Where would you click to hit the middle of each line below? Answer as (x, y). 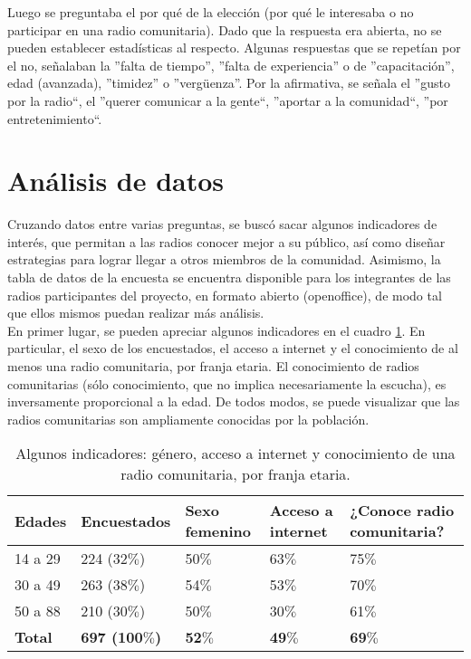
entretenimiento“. (55, 118)
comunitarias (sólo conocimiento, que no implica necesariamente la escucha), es (227, 383)
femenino (218, 531)
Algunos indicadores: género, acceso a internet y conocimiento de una (235, 454)
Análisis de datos (116, 181)
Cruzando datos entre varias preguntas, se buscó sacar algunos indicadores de (222, 224)
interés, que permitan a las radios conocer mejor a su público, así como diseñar (226, 241)
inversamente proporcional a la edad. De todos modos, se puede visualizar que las (234, 401)
